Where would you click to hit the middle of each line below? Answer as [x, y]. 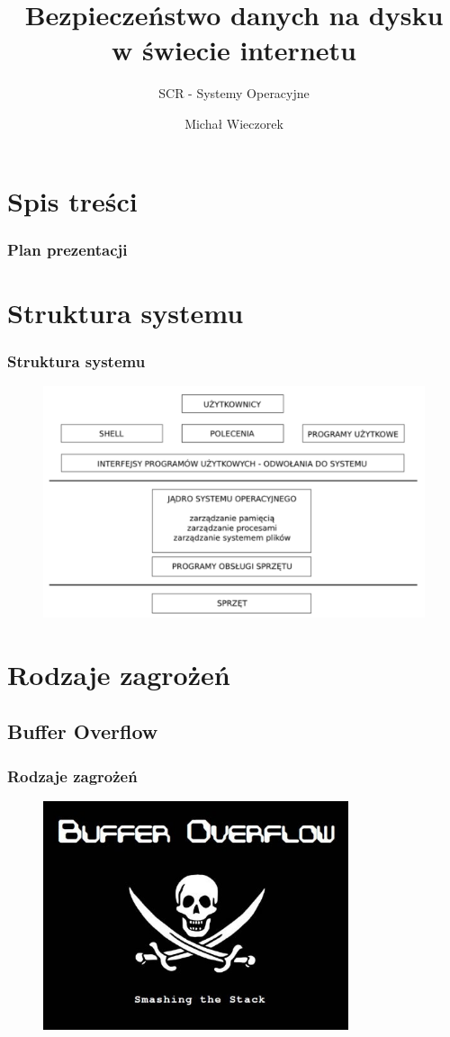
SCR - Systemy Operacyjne [234, 93]
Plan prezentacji [67, 249]
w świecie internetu [234, 50]
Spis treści [72, 200]
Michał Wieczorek [234, 123]
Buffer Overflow [83, 731]
